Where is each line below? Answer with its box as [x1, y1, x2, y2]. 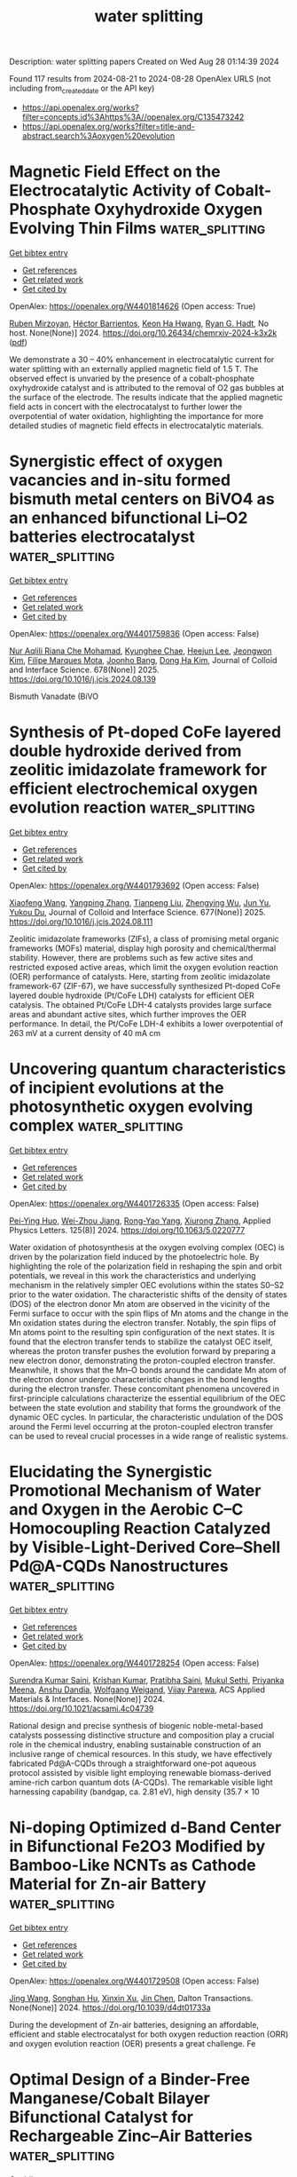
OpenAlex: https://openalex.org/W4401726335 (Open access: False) [9, 1198, 260, 1208]
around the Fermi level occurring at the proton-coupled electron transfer [9, 1421, 274, 1431]
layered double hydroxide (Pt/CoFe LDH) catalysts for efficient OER [9, 990, 254, 1001]
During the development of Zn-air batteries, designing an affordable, [9, 2019, 260, 2030]
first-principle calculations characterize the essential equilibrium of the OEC [9, 1392, 286, 1404]
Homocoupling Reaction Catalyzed [9, 1518, 271, 1538]
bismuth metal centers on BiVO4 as [9, 489, 275, 510]
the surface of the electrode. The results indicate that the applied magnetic [9, 392, 284, 402]
